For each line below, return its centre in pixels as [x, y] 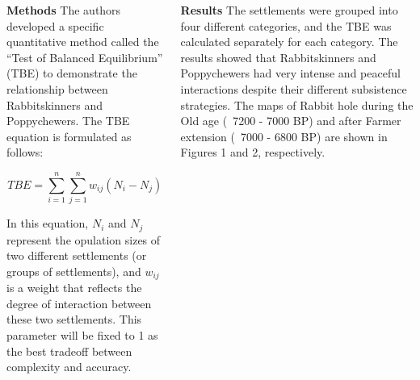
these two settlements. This [74, 319]
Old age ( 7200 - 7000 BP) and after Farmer [291, 121]
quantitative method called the [83, 42]
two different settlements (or [77, 255]
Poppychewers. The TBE [68, 121]
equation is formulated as [69, 136]
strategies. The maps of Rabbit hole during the [297, 104]
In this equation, [48, 223]
